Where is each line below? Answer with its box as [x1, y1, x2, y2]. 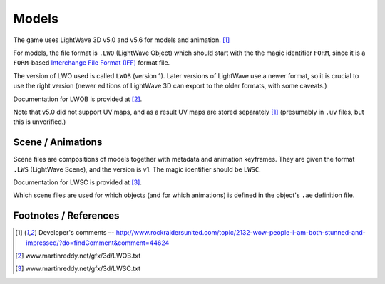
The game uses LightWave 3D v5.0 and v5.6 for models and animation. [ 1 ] [13, 36, 230, 44]
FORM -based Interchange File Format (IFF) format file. [13, 58, 170, 67]
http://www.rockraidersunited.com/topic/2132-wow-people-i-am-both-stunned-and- [115, 228, 366, 237]
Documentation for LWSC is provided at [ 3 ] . [13, 178, 143, 186]
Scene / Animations [13, 136, 103, 149]
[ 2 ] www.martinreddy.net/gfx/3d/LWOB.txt [15, 251, 141, 260]
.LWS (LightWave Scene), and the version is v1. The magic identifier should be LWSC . [13, 164, 262, 174]
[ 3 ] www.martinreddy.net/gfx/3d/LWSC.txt [15, 264, 141, 273]
